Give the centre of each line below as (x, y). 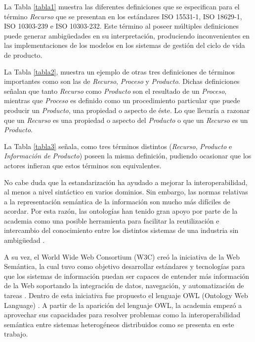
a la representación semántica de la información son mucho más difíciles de (117, 201)
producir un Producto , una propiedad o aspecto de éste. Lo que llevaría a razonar (127, 110)
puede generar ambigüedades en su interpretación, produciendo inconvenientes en (127, 35)
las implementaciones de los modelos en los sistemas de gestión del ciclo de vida (125, 45)
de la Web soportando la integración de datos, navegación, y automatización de (124, 285)
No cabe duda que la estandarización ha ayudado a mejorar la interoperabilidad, (126, 182)
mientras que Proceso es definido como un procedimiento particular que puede (122, 100)
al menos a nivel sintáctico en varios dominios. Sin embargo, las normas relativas (126, 192)
